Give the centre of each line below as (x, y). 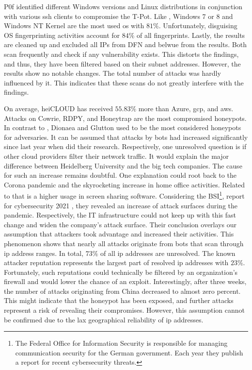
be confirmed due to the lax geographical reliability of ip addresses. (104, 319)
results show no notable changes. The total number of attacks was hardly (112, 73)
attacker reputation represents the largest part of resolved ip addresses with (116, 262)
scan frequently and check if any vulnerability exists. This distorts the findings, (121, 54)
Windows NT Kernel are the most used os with (74, 25)
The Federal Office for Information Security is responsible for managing (121, 343)
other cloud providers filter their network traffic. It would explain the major (116, 156)
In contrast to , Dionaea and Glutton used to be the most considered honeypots (123, 127)
